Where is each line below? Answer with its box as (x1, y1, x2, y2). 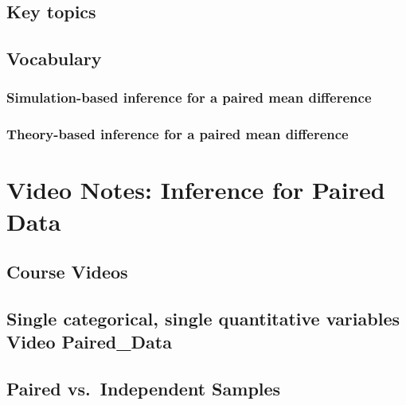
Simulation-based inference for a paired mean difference (6, 88, 372, 107)
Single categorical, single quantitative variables (6, 306, 400, 330)
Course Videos (6, 259, 128, 284)
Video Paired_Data (6, 329, 172, 354)
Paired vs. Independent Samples (6, 376, 281, 401)
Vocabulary (6, 46, 102, 71)
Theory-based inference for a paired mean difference (6, 124, 349, 144)
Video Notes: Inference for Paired (6, 173, 385, 206)
